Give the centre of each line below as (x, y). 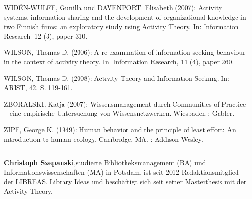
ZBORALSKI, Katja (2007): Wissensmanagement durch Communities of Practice (125, 103)
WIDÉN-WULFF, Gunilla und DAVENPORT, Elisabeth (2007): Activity (113, 7)
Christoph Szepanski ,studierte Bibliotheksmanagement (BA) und (105, 162)
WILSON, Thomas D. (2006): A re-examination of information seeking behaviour (125, 52)
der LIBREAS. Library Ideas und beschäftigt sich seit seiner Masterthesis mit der (125, 181)
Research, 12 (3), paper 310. (46, 36)
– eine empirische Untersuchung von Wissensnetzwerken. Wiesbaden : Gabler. (119, 113)
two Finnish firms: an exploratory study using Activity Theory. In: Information (121, 26)
